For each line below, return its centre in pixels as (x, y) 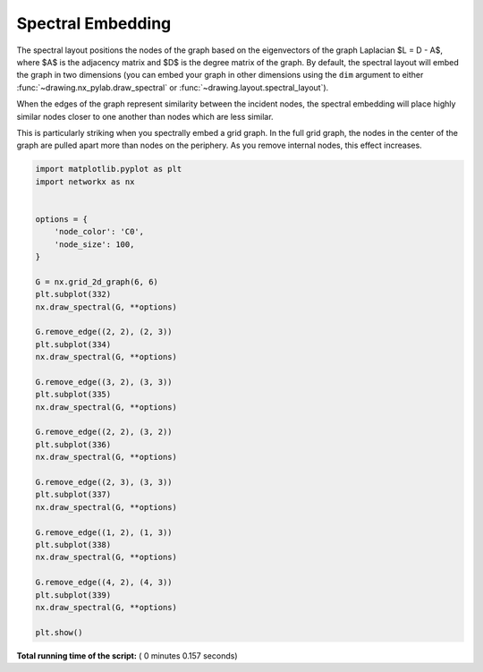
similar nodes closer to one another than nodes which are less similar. (145, 116)
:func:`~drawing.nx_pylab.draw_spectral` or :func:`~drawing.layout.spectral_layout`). (173, 87)
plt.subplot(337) (73, 495)
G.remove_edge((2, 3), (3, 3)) (104, 482)
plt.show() (59, 632)
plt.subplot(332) (73, 294)
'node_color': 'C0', (99, 232)
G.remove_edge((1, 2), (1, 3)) (104, 532)
